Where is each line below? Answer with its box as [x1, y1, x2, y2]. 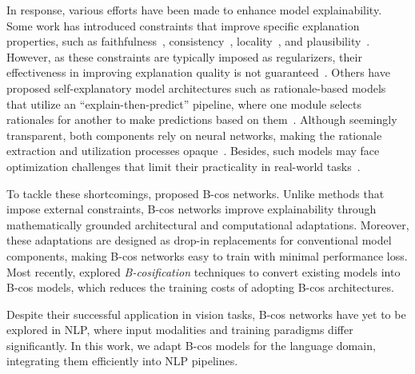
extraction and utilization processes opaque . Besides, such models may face [6, 142, 380, 159]
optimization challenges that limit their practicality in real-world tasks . [6, 157, 361, 174]
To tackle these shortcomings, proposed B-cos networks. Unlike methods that [6, 185, 385, 201]
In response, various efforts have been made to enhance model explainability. [6, 2, 382, 18]
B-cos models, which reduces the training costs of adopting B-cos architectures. [6, 279, 394, 296]
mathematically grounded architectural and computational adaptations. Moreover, [6, 216, 409, 233]
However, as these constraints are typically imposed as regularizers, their [6, 48, 362, 65]
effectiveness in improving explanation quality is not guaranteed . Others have [6, 64, 390, 81]
